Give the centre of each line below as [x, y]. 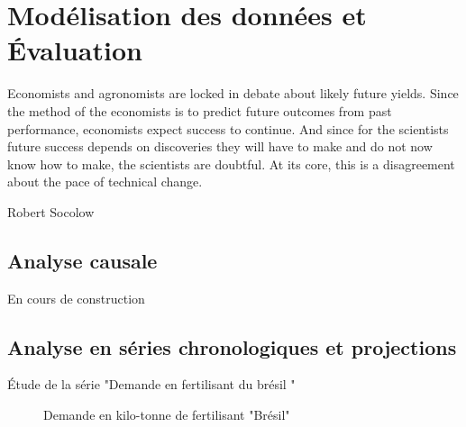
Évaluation [75, 50]
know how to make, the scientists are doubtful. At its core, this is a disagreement [231, 164]
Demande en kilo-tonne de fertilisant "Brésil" [167, 415]
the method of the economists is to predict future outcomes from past [200, 110]
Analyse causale [82, 260]
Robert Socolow [51, 211]
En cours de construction [76, 298]
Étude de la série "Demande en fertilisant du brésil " [151, 384]
